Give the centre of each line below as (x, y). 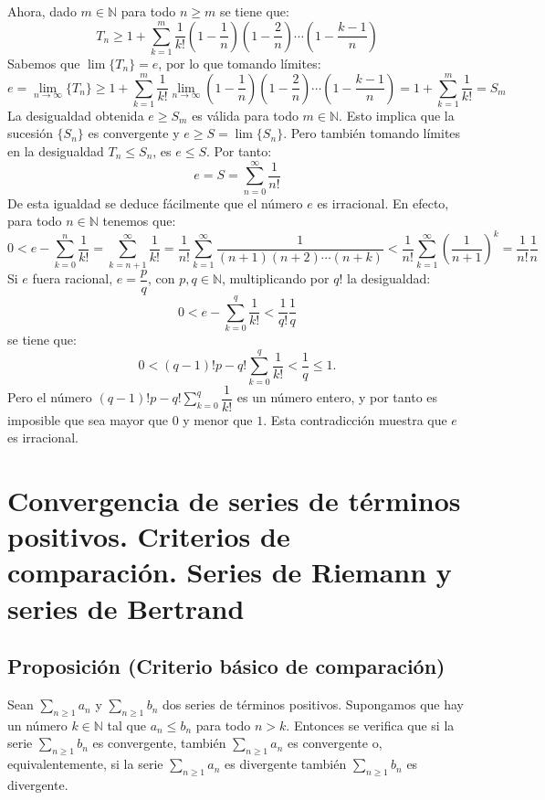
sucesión (30, 133)
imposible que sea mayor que (88, 419)
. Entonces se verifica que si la (370, 725)
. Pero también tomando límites (372, 133)
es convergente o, (335, 743)
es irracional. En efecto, (383, 203)
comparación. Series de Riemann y (230, 572)
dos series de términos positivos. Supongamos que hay (313, 704)
